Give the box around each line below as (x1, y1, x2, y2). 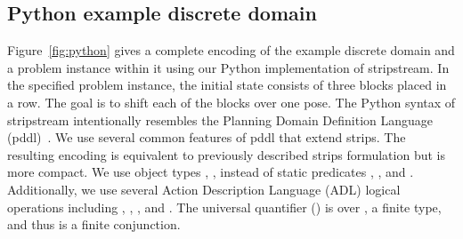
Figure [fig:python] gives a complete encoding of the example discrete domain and (7, 41, 455, 60)
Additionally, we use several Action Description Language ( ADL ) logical (7, 179, 401, 198)
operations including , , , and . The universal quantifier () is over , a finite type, (7, 197, 442, 216)
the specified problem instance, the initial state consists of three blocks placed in (7, 76, 447, 94)
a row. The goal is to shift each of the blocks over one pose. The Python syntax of (7, 92, 456, 111)
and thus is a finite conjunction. (7, 215, 181, 234)
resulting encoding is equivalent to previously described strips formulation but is (7, 145, 445, 163)
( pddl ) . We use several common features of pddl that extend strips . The (7, 128, 406, 147)
